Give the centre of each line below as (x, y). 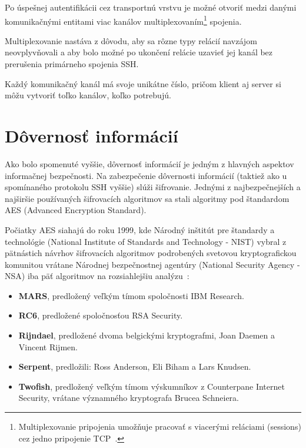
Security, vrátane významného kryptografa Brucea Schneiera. (129, 398)
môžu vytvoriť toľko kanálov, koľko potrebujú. (88, 95)
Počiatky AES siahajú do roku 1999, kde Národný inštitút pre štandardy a (140, 229)
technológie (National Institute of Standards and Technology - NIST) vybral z (146, 241)
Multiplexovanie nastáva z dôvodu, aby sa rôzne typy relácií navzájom (131, 40)
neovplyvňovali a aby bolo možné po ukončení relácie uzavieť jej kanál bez (139, 52)
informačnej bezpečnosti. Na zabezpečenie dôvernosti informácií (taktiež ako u (146, 175)
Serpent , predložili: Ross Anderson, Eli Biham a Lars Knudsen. (135, 366)
